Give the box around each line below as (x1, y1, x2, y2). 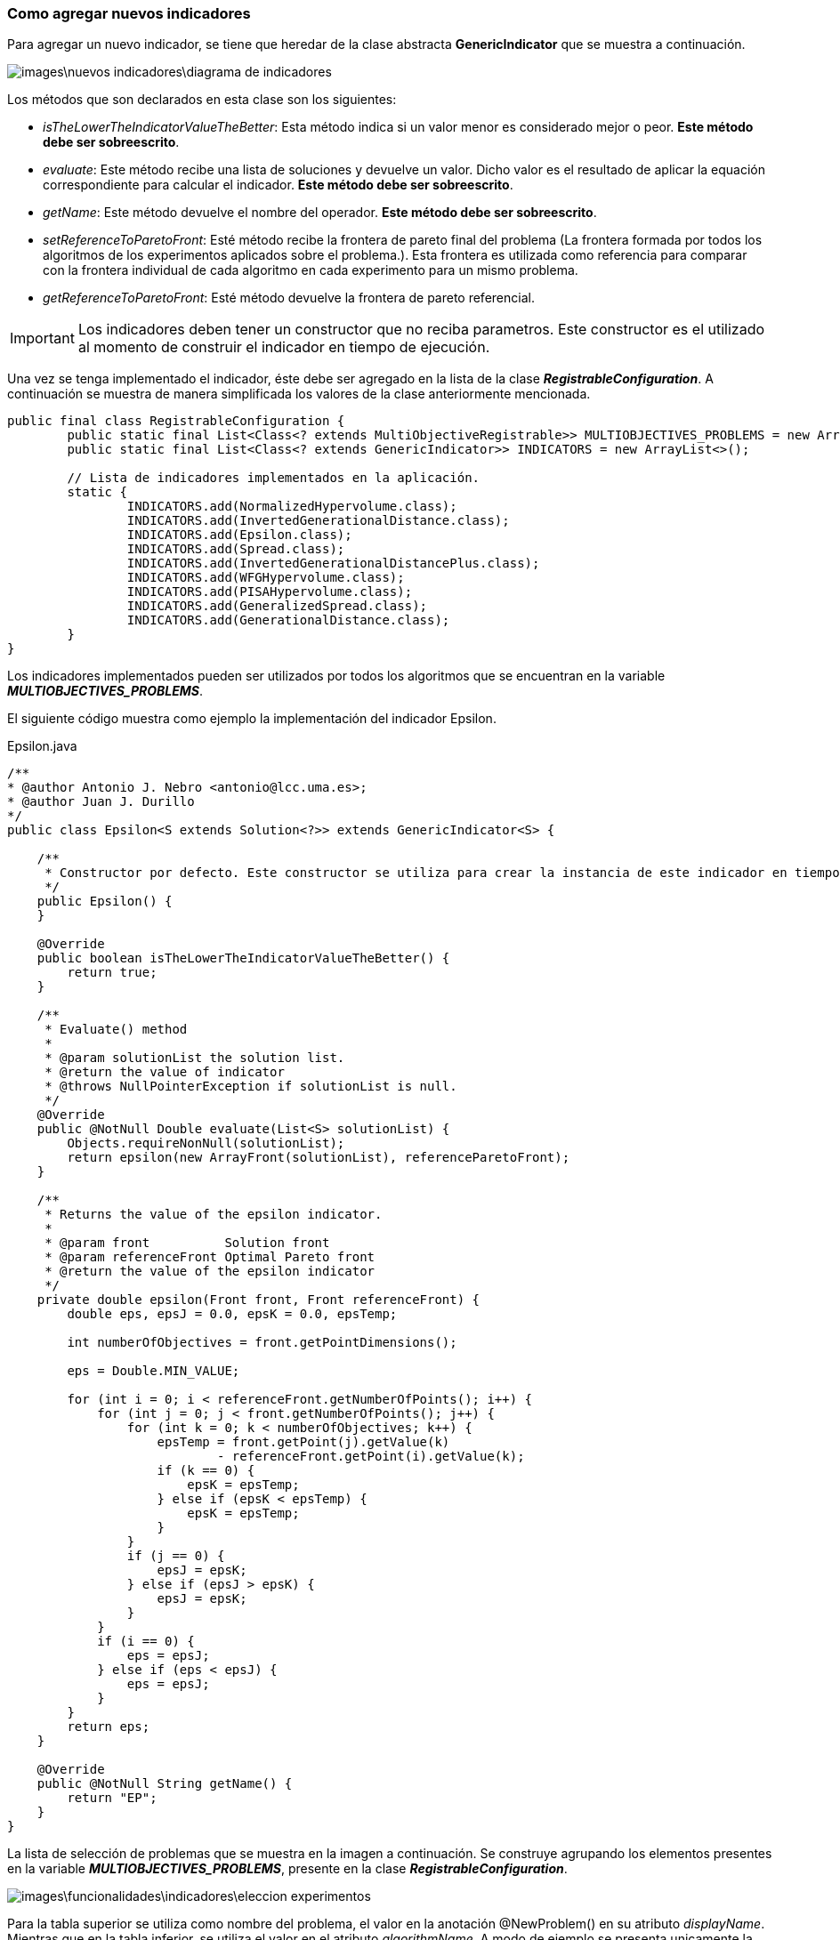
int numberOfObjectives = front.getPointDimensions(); (67, 1335, 457, 1350)
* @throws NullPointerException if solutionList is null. (44, 1079, 457, 1094)
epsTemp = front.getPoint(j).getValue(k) (157, 1435, 450, 1450)
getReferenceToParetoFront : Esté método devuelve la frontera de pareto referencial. (43, 290, 535, 306)
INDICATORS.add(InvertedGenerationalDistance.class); (126, 513, 510, 528)
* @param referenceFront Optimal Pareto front (44, 1250, 376, 1265)
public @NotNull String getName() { (36, 1776, 293, 1791)
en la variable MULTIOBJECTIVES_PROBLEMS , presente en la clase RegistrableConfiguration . (7, 1861, 568, 1877)
